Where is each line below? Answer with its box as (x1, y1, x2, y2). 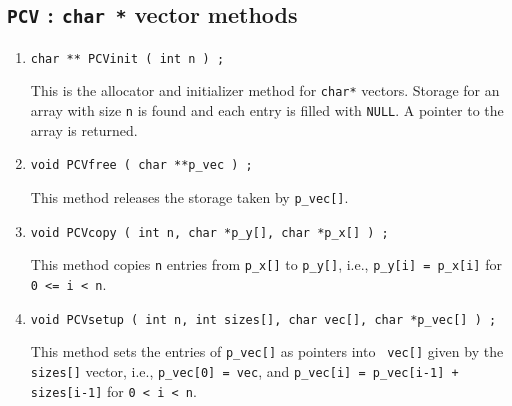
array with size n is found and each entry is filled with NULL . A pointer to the (30, 100, 504, 121)
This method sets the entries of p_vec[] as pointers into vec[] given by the (30, 341, 504, 362)
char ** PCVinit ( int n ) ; (30, 51, 225, 66)
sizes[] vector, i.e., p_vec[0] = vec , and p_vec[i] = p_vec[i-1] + (30, 360, 459, 381)
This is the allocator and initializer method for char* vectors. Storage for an (30, 80, 500, 101)
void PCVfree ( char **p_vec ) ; (30, 158, 253, 173)
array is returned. (30, 119, 138, 140)
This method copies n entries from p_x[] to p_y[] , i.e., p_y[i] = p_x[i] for (30, 254, 502, 275)
